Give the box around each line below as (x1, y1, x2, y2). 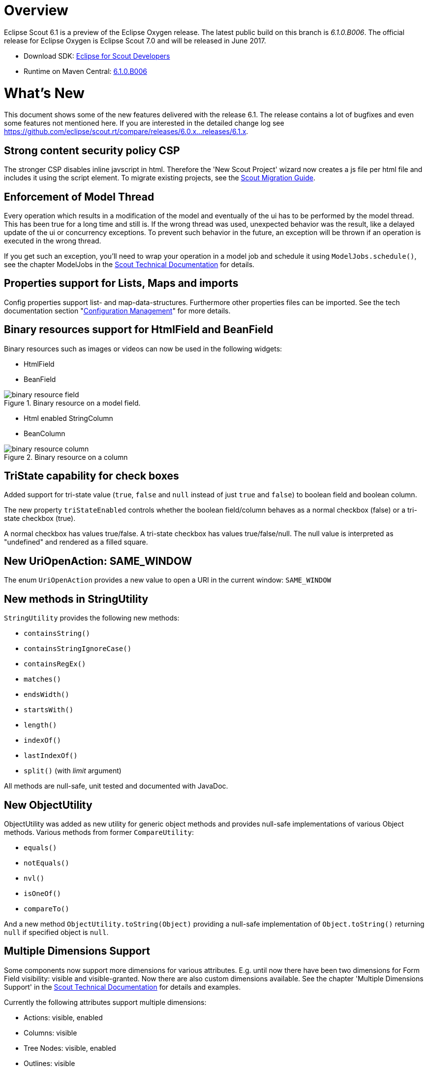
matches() (24, 675, 61, 684)
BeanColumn (24, 429, 65, 438)
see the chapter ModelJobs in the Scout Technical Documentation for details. (4, 260, 255, 269)
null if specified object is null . (4, 928, 109, 936)
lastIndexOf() (24, 752, 78, 760)
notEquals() (24, 859, 69, 867)
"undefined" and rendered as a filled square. (4, 538, 148, 547)
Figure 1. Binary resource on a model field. (4, 398, 141, 407)
